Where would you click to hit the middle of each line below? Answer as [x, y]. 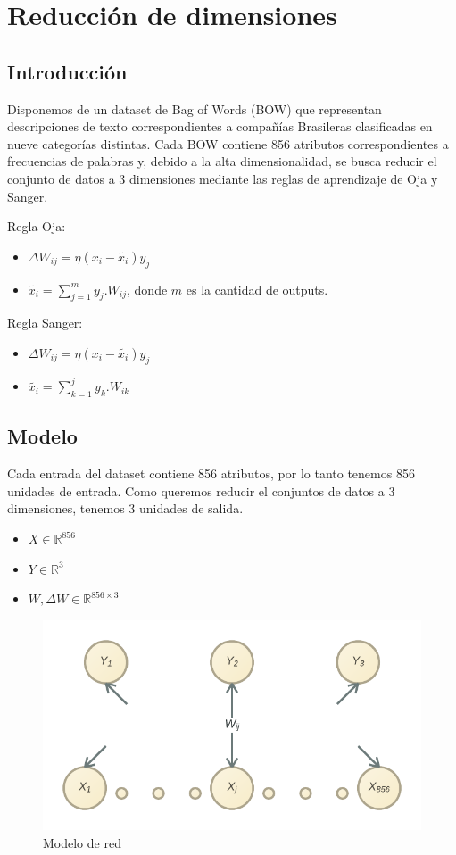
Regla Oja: [37, 226]
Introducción [67, 71]
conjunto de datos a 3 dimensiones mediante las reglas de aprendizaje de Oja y [223, 178]
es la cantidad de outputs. [257, 289]
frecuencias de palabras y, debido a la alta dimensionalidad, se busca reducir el [222, 161]
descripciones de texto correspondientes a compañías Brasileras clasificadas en [220, 126]
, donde [147, 289]
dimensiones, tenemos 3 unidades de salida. [125, 508]
